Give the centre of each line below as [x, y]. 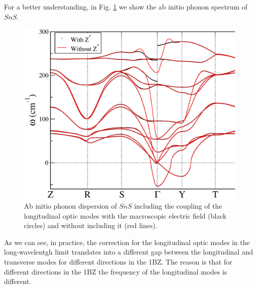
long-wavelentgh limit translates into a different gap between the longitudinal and [128, 252]
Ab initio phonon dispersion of [70, 205]
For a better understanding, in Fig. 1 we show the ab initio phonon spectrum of [126, 6]
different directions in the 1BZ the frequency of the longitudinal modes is [116, 271]
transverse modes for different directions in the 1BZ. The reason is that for [118, 261]
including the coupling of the [178, 205]
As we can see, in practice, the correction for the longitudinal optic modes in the [127, 242]
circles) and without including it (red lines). [91, 225]
